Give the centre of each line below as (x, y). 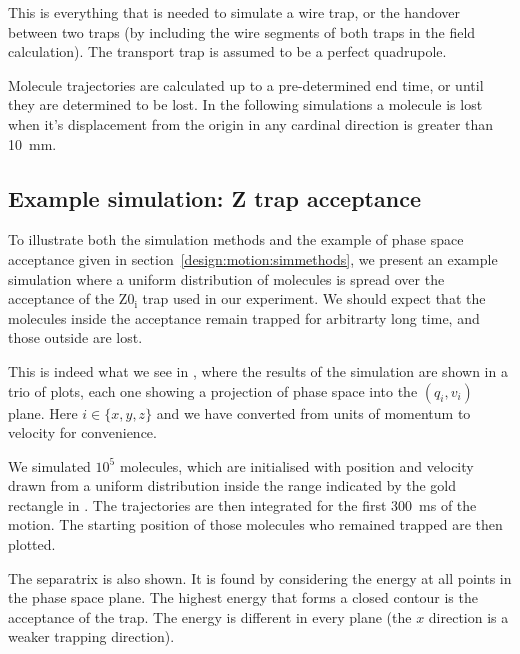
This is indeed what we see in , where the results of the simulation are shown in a (258, 370)
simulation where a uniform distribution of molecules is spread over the (226, 278)
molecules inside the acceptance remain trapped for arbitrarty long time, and (244, 317)
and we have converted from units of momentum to (313, 412)
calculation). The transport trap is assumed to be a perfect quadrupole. (227, 51)
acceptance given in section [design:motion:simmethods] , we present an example (253, 258)
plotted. (32, 544)
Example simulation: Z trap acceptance (214, 197)
